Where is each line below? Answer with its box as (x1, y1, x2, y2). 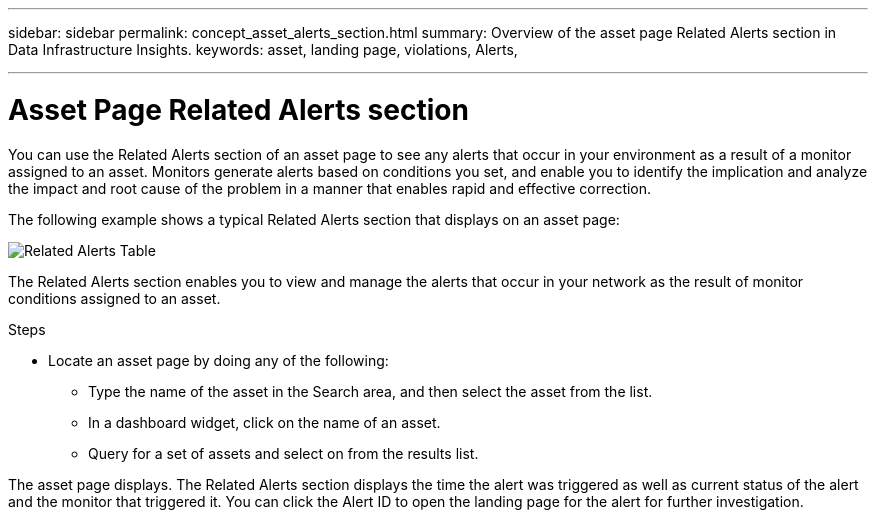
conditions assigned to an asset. (8, 289, 221, 307)
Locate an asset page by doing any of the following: (48, 351, 389, 369)
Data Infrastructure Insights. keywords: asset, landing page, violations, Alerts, (8, 41, 518, 58)
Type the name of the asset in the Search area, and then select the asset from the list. (88, 382, 653, 400)
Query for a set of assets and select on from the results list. (88, 444, 479, 462)
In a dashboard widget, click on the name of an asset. (88, 413, 441, 431)
